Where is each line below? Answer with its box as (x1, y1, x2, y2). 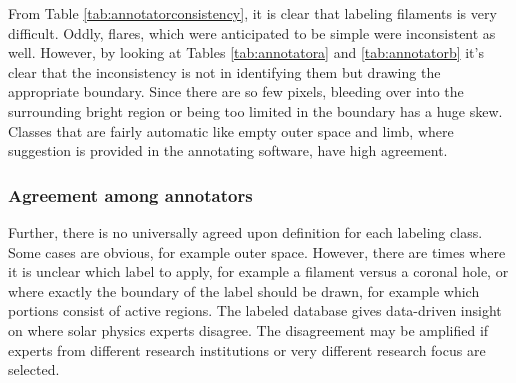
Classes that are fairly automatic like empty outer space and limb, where (8, 120, 454, 141)
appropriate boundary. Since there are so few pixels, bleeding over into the (8, 81, 464, 102)
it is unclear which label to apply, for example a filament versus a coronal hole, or (8, 261, 509, 282)
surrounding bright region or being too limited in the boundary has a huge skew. (8, 100, 503, 121)
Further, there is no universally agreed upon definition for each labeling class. (8, 221, 483, 242)
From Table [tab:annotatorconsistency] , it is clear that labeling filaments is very (8, 3, 497, 23)
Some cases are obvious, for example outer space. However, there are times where (8, 241, 506, 262)
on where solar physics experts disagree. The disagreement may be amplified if (8, 319, 489, 340)
